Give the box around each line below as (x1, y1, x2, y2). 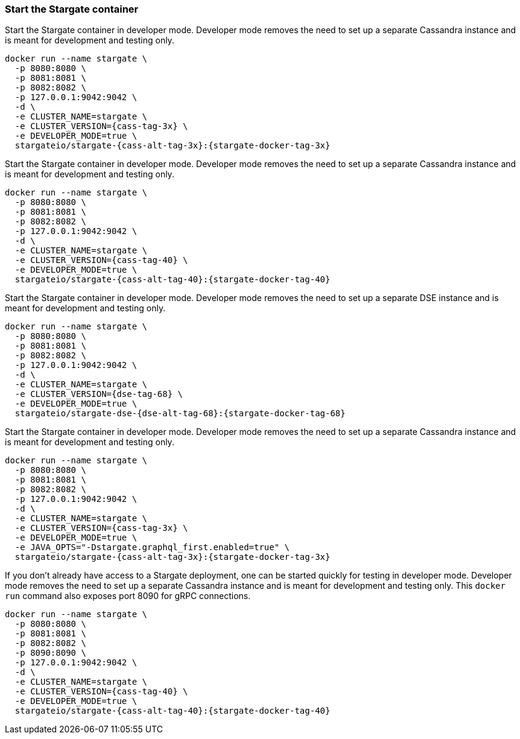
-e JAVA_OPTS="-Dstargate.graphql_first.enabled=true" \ (14, 542, 290, 553)
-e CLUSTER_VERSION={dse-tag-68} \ (14, 389, 183, 399)
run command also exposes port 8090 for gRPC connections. (5, 591, 251, 601)
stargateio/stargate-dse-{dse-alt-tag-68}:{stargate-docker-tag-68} (14, 408, 346, 419)
